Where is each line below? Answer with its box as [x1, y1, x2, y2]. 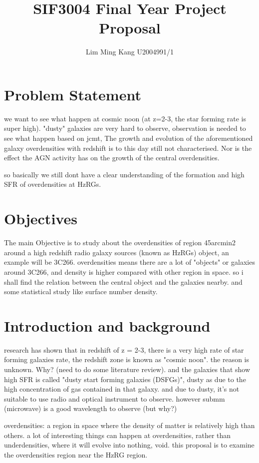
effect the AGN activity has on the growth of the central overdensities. [4, 152, 220, 163]
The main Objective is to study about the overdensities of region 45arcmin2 [4, 237, 236, 248]
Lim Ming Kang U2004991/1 [86, 46, 174, 57]
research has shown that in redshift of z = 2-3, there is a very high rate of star [4, 344, 244, 355]
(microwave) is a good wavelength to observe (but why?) [4, 403, 177, 414]
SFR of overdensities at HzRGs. [4, 179, 101, 189]
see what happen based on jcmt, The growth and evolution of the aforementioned [4, 133, 253, 143]
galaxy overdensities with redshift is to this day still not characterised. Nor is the [4, 142, 252, 153]
